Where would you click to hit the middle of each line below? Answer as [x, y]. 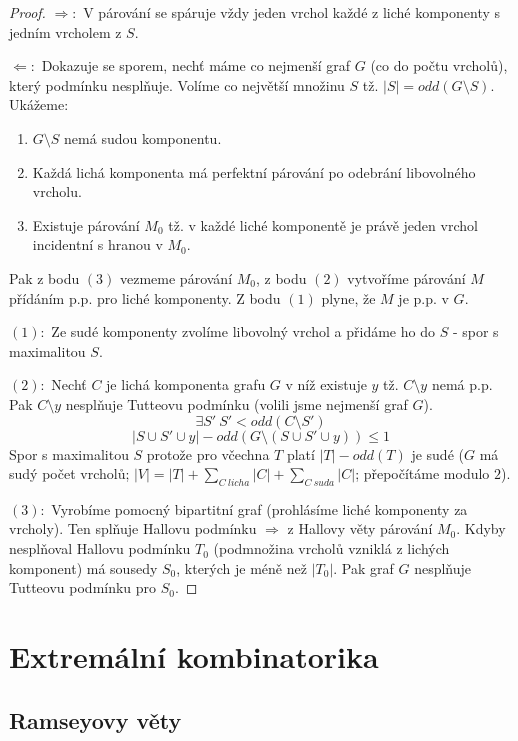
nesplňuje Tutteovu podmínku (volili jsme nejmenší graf [236, 403]
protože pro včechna [208, 453]
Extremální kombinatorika [194, 656]
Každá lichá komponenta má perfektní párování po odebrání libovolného [254, 171]
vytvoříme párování [406, 277]
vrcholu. [57, 191]
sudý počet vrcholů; [69, 473]
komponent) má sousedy [83, 567]
